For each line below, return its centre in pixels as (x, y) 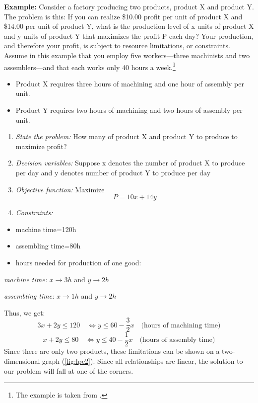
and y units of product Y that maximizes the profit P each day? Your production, (129, 36)
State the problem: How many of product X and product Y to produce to (127, 136)
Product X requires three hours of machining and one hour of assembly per (130, 83)
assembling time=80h (48, 246)
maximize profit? (41, 146)
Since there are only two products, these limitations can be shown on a (112, 351)
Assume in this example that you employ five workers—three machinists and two (127, 55)
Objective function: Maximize (60, 189)
